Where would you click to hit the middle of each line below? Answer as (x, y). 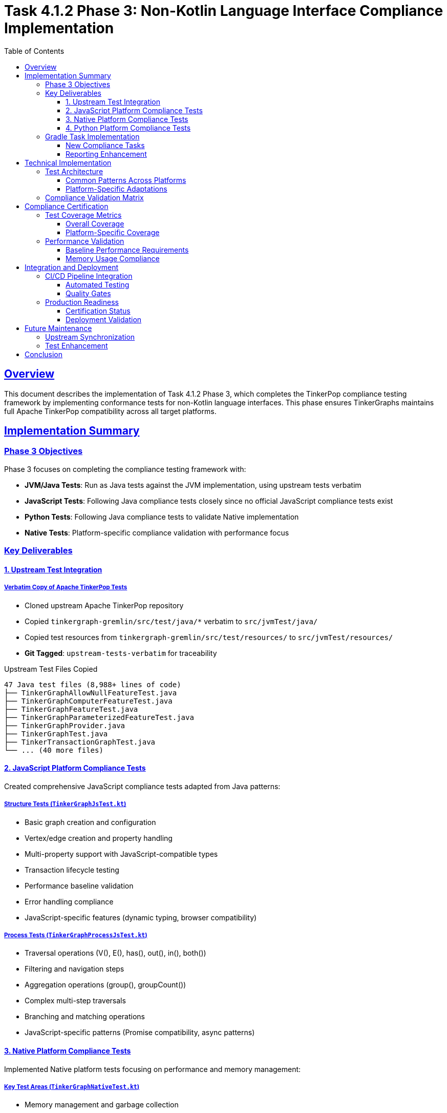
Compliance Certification (67, 206)
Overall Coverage (95, 223)
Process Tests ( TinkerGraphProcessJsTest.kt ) (76, 935)
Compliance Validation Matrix (94, 197)
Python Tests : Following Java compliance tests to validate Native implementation (162, 517)
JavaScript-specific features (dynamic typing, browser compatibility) (141, 917)
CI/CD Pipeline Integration (89, 276)
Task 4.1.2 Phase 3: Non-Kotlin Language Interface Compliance (224, 11)
